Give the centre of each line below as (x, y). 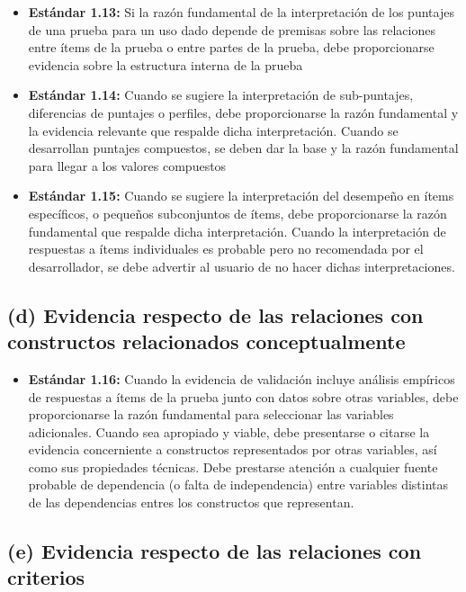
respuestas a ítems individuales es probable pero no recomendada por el (226, 249)
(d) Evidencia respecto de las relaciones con (215, 314)
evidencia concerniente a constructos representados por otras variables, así (233, 449)
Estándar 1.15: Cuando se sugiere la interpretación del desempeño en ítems (241, 196)
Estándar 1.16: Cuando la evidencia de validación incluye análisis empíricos (242, 378)
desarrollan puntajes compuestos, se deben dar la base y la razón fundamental (243, 148)
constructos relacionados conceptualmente (206, 341)
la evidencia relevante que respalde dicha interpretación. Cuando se (213, 130)
